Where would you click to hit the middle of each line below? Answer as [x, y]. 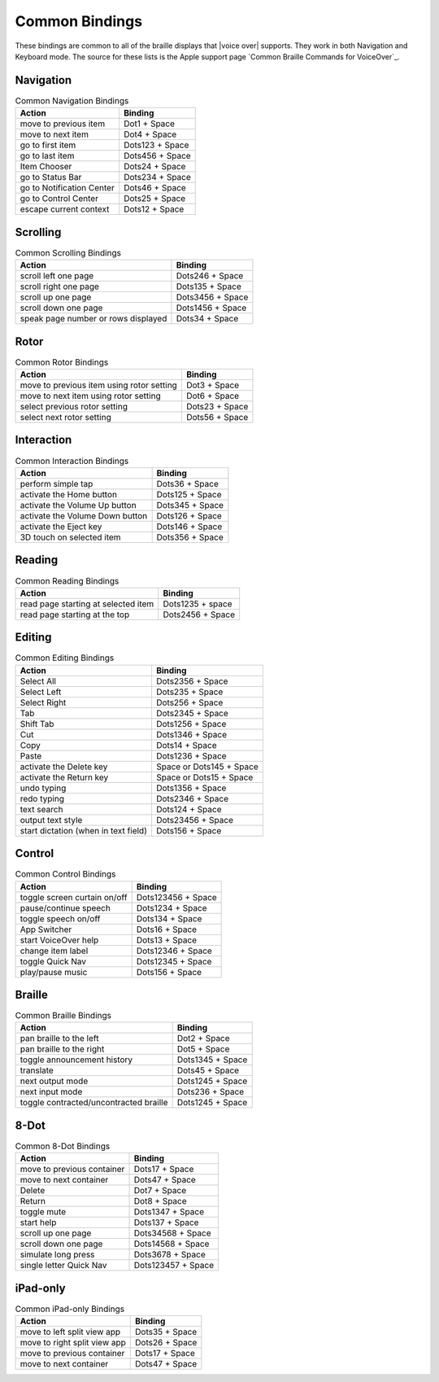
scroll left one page [57, 276]
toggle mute [43, 1212]
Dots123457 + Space [174, 1266]
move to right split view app [73, 1343]
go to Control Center [59, 199]
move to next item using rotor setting [91, 396]
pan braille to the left [59, 1039]
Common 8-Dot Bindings [63, 1146]
